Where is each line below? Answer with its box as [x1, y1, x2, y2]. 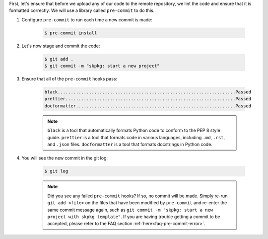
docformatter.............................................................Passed [44, 103, 252, 109]
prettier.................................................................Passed [44, 96, 252, 102]
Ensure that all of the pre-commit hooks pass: [21, 76, 118, 82]
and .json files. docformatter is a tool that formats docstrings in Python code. [47, 142, 213, 148]
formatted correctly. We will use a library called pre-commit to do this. [9, 7, 155, 13]
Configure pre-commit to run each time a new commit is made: [21, 16, 152, 22]
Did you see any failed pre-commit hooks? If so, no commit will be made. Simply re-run [47, 193, 228, 199]
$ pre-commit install [44, 30, 97, 36]
